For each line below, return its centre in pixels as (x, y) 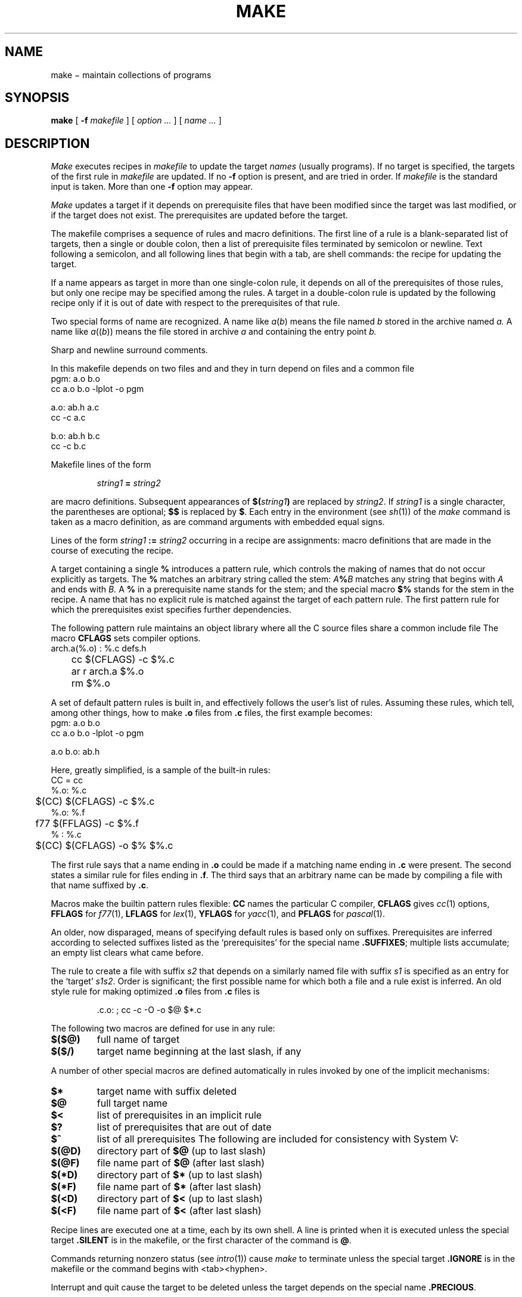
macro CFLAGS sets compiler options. (126, 638)
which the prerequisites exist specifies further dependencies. (171, 610)
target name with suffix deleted (167, 1091)
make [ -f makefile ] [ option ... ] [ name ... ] (136, 121)
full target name (132, 1103)
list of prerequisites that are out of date (184, 1127)
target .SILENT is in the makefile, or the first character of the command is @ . (201, 1240)
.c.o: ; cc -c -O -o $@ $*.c (149, 1010)
